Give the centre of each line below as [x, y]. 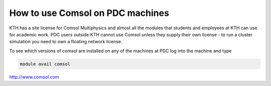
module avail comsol [45, 64]
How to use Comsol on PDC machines [89, 13]
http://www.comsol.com [34, 77]
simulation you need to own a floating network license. [66, 42]
